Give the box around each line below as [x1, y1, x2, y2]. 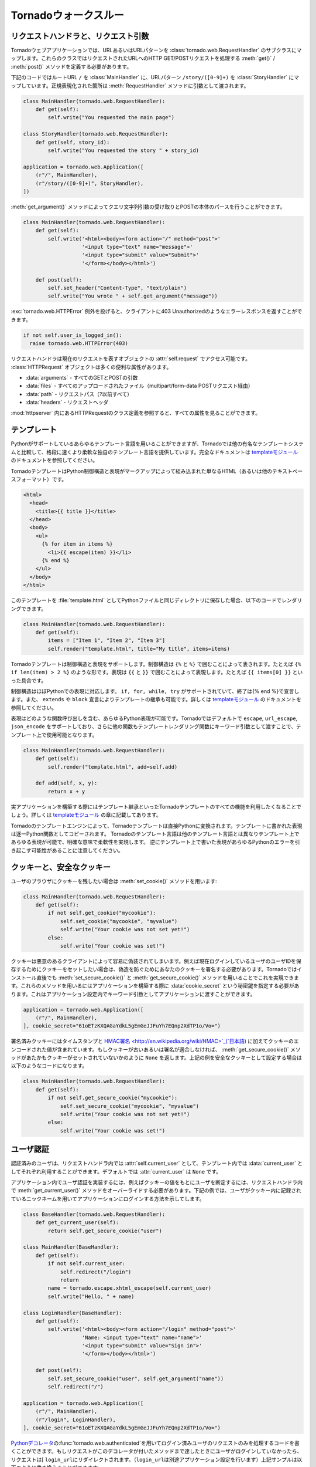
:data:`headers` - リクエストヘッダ [25, 399, 109, 406]
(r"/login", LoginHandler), [35, 1416, 116, 1423]
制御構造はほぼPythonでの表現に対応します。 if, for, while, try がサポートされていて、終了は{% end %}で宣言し [11, 687, 300, 695]
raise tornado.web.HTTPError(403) [29, 340, 129, 347]
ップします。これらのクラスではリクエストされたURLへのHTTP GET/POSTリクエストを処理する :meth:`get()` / [11, 55, 275, 62]
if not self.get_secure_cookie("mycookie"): [47, 1094, 178, 1101]
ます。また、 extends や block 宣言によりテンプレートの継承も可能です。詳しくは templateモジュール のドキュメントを [11, 696, 301, 703]
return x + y [47, 788, 85, 795]
